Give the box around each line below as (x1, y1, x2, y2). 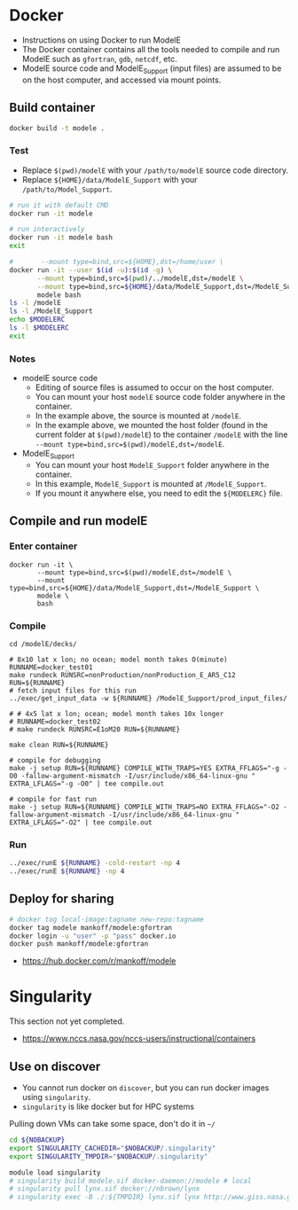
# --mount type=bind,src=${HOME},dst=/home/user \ (9, 258, 224, 267)
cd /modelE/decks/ (9, 639, 77, 648)
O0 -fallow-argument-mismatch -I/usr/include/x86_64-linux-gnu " (9, 771, 255, 780)
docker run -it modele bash (9, 233, 114, 242)
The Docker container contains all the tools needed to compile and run (21, 43, 280, 54)
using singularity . (21, 1092, 91, 1103)
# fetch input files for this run (9, 686, 137, 695)
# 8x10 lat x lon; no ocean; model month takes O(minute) (9, 655, 228, 664)
